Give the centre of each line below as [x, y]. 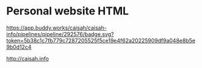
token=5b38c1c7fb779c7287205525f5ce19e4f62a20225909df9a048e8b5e [101, 40]
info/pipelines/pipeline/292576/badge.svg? [60, 34]
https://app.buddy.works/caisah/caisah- [57, 28]
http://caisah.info [28, 58]
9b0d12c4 [19, 47]
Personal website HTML [68, 11]
